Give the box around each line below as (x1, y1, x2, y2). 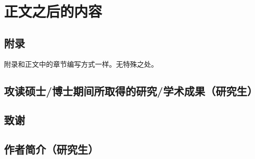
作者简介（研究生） (4, 142, 98, 157)
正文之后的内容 (4, 1, 102, 21)
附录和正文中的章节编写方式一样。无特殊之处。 (4, 58, 158, 69)
